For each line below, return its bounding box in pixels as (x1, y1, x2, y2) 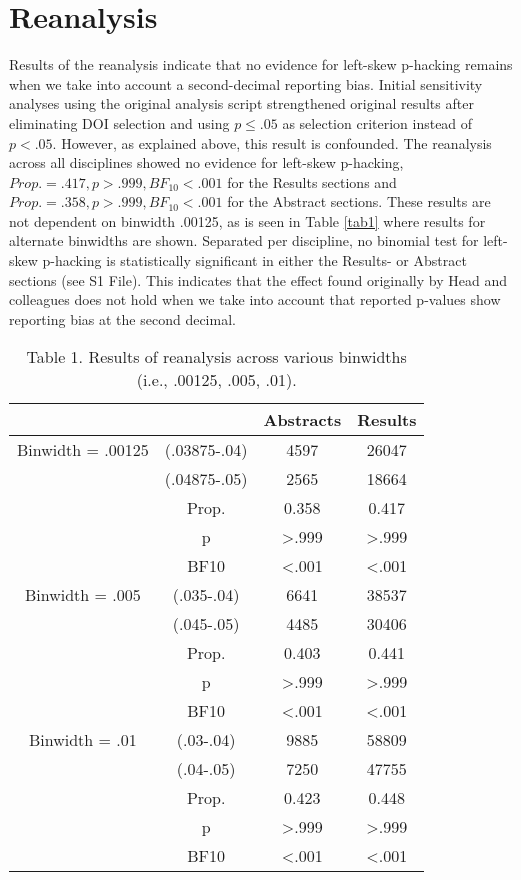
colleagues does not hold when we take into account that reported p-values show (9, 289, 501, 310)
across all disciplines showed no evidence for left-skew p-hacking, (9, 152, 404, 173)
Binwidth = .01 (29, 728, 137, 752)
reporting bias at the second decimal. (9, 308, 236, 329)
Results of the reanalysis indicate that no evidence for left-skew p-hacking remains (9, 54, 513, 75)
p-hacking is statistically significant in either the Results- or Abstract (42, 250, 467, 271)
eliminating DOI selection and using (9, 112, 230, 133)
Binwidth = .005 (25, 583, 141, 607)
